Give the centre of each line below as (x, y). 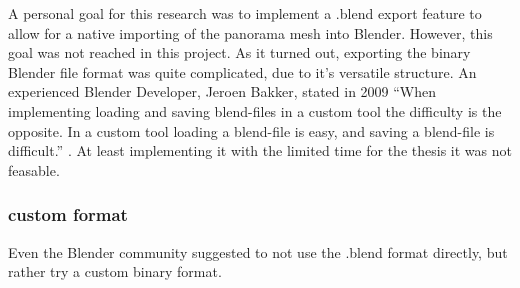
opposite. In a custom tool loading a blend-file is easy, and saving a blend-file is (251, 130)
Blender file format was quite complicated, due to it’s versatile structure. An (242, 71)
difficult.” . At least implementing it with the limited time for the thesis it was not (260, 150)
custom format (68, 214)
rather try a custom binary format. (115, 271)
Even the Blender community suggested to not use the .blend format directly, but (258, 251)
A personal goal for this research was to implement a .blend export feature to (245, 13)
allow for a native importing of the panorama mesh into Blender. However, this (250, 32)
